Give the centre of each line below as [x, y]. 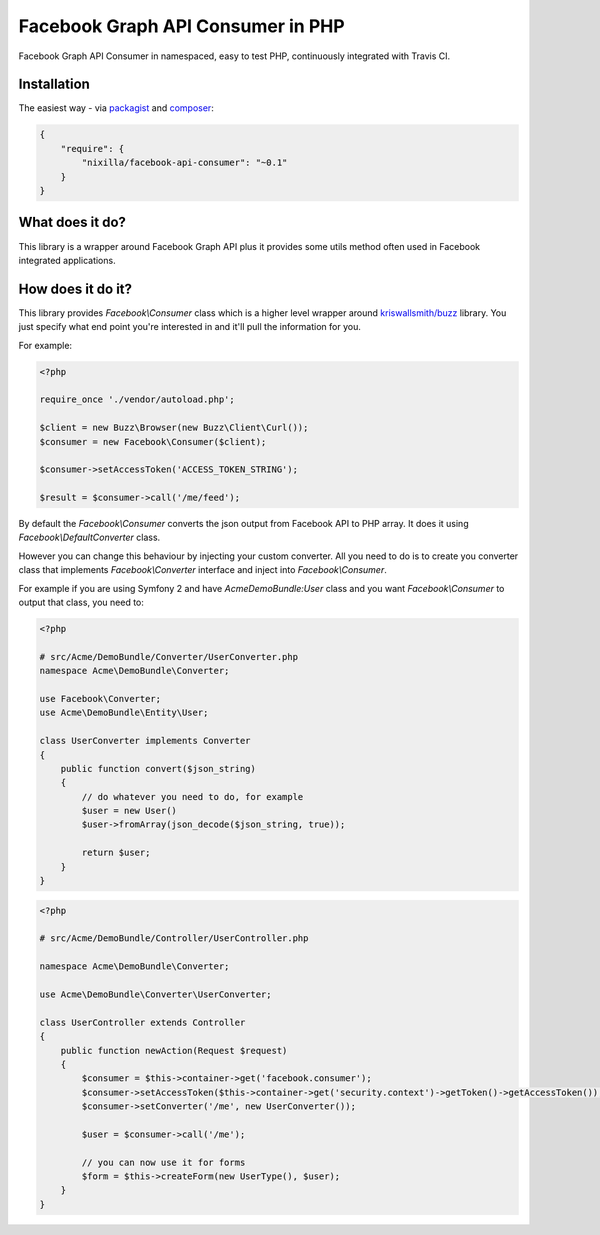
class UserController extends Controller [142, 1022]
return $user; [116, 853]
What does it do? [72, 222]
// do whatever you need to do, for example [192, 796]
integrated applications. [67, 260]
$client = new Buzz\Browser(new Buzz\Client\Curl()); [174, 428]
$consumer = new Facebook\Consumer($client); [153, 441]
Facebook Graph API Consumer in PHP [181, 26]
